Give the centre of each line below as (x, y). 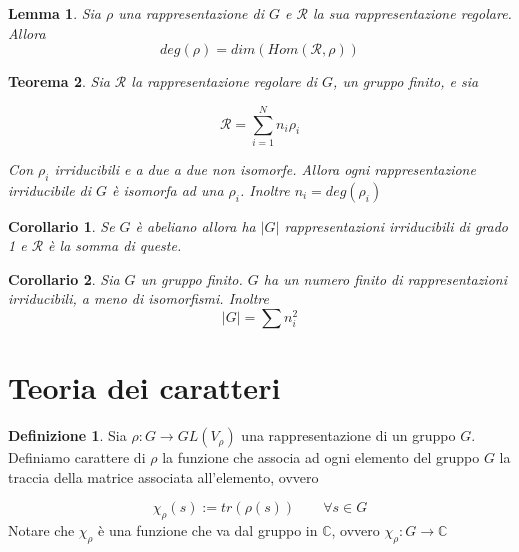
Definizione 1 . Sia (67, 435)
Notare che (41, 530)
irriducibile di (50, 189)
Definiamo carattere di (77, 457)
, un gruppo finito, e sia (406, 81)
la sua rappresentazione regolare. (412, 13)
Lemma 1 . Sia (55, 13)
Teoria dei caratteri (144, 387)
